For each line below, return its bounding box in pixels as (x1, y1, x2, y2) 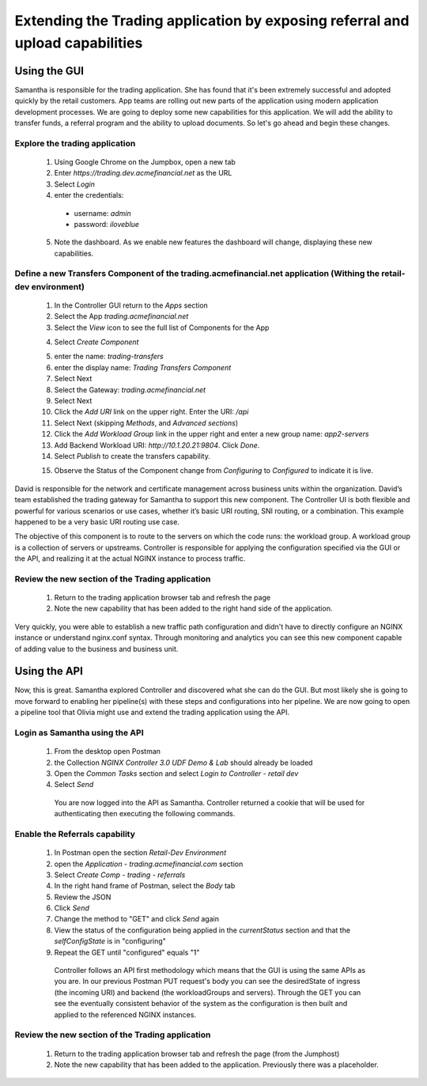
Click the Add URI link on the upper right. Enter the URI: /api (54, 407, 249, 417)
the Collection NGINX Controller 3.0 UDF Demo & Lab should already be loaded (54, 758, 313, 767)
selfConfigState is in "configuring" (54, 937, 166, 946)
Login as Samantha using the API (14, 728, 144, 739)
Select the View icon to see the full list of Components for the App (54, 323, 270, 332)
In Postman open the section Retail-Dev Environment (54, 848, 227, 857)
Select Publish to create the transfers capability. (54, 451, 211, 460)
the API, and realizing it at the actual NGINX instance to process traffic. (14, 554, 246, 563)
